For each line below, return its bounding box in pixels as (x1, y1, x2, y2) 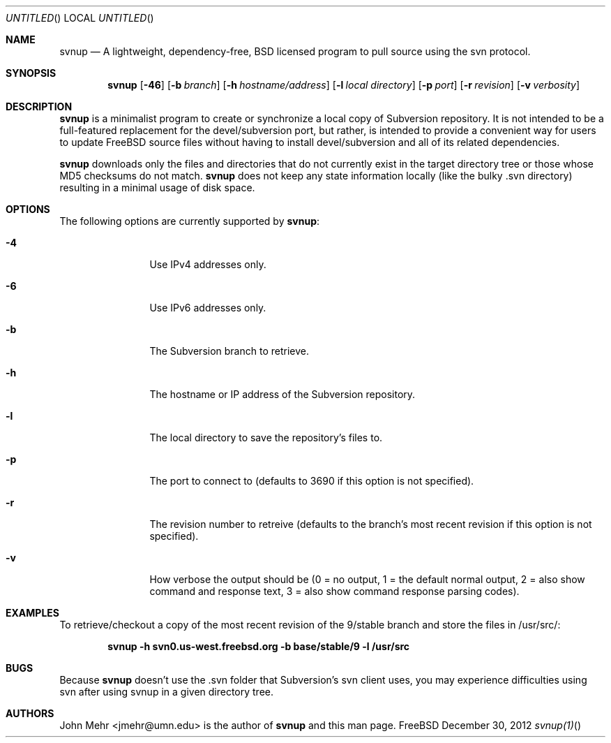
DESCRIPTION (6, 101, 73, 112)
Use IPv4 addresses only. (149, 258, 266, 270)
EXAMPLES (6, 607, 59, 619)
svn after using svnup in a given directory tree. (59, 686, 274, 698)
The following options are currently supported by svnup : (59, 215, 320, 227)
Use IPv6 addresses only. (149, 302, 266, 314)
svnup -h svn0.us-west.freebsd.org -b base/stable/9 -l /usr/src (107, 640, 410, 652)
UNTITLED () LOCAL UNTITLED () (6, 12, 154, 24)
